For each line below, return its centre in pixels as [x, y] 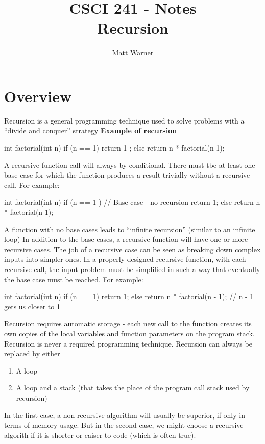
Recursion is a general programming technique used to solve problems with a [124, 120]
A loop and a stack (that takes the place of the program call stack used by [133, 388]
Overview [38, 96]
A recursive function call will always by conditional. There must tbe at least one [130, 165]
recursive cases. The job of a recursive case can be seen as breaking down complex [132, 249]
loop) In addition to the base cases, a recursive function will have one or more [126, 239]
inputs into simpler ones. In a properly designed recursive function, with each [125, 259]
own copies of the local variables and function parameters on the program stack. [129, 333]
